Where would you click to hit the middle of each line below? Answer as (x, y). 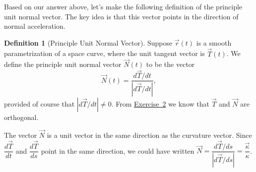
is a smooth (214, 42)
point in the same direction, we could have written (118, 150)
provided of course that (39, 104)
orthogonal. (21, 117)
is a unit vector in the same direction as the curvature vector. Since (149, 135)
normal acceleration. (35, 26)
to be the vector (170, 64)
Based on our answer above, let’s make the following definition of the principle (123, 6)
